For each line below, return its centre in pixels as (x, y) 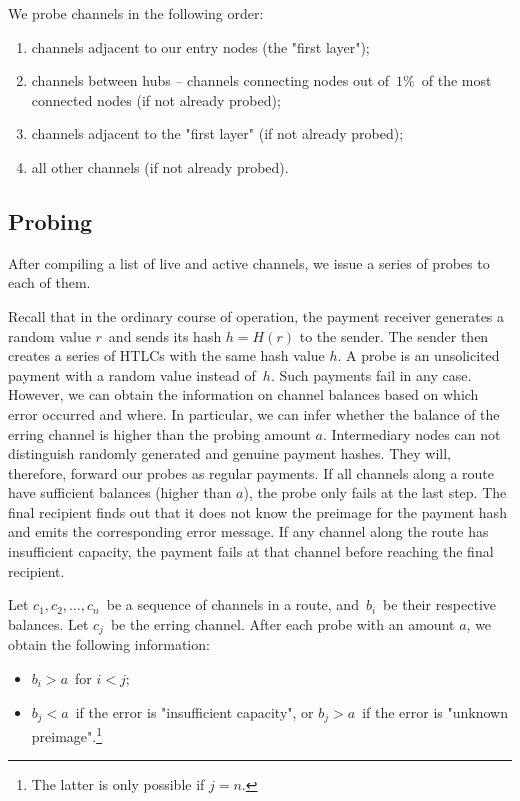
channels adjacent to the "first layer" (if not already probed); (217, 133)
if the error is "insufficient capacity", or (194, 711)
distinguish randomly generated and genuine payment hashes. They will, (229, 453)
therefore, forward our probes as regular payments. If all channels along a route (251, 472)
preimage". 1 (67, 734)
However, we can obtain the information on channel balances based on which (243, 394)
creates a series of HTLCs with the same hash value (166, 355)
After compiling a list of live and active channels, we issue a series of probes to (249, 262)
